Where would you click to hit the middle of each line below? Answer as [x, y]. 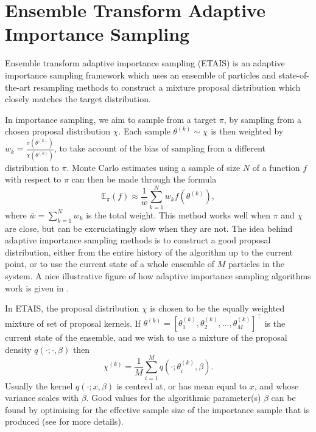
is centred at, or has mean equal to [182, 385]
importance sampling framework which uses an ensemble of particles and [141, 75]
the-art [18, 87]
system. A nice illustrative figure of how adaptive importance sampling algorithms [158, 275]
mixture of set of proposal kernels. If [73, 323]
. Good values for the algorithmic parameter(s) [174, 398]
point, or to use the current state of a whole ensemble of [110, 264]
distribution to [32, 167]
